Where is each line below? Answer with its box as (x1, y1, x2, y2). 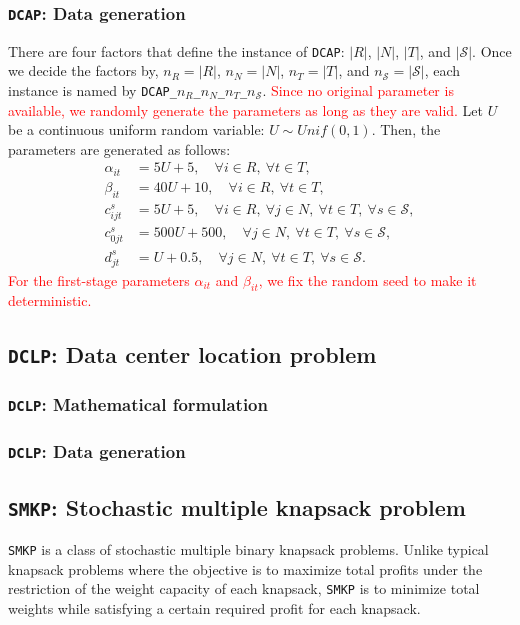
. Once (472, 40, 512, 61)
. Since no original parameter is (262, 80, 454, 101)
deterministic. (8, 290, 92, 311)
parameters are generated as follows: (8, 138, 231, 159)
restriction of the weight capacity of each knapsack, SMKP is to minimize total (8, 578, 480, 599)
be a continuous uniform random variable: (8, 119, 265, 140)
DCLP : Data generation (8, 438, 186, 463)
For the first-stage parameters (8, 269, 190, 290)
